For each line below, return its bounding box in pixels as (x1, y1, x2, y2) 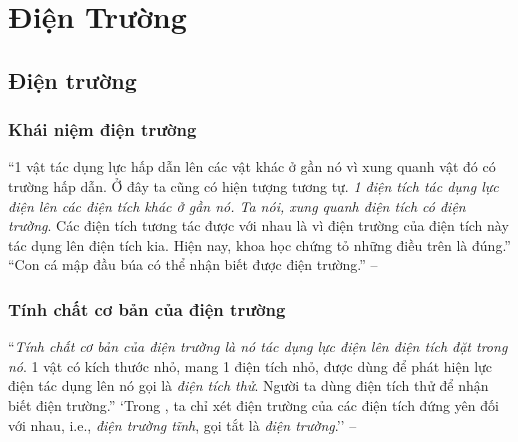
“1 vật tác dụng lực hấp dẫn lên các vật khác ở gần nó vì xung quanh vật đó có (8, 156, 496, 177)
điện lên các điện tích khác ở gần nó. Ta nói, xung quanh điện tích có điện (8, 195, 466, 216)
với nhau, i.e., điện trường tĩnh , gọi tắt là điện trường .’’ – (8, 414, 357, 435)
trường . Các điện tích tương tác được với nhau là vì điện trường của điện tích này (8, 215, 509, 236)
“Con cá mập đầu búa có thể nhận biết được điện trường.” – (8, 254, 378, 275)
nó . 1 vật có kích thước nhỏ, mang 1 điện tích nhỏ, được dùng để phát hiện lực (8, 355, 493, 376)
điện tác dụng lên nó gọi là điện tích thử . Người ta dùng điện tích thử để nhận (8, 375, 489, 396)
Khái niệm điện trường (8, 117, 197, 142)
